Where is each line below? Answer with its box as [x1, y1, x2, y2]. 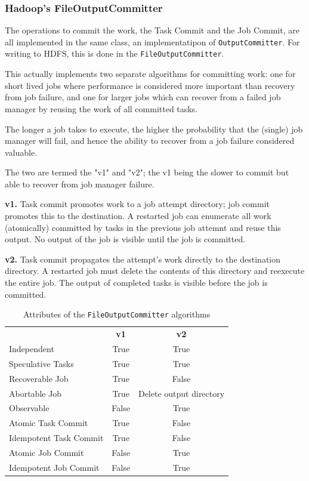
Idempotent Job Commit [9, 461, 100, 473]
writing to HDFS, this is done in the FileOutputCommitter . [5, 47, 224, 60]
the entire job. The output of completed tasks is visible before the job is [5, 276, 268, 289]
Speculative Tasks [9, 357, 74, 369]
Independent [9, 342, 54, 354]
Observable [9, 402, 50, 414]
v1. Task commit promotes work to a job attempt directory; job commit [5, 198, 270, 210]
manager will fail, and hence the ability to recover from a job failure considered [5, 134, 295, 147]
